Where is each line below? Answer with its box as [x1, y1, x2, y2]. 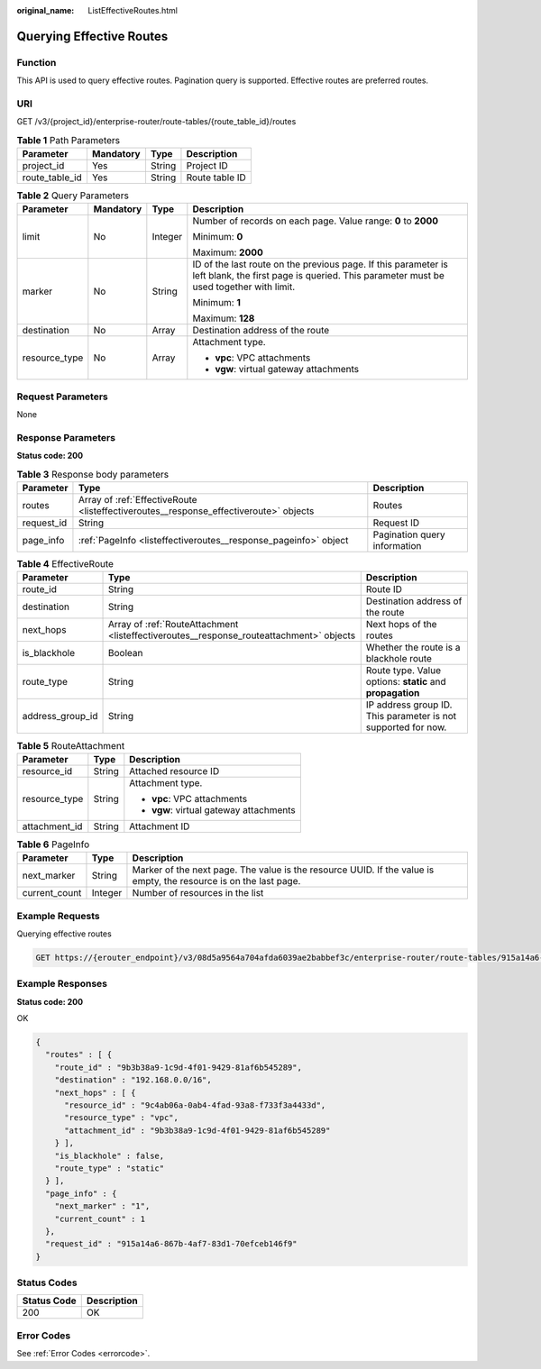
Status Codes [16, 1276, 78, 1289]
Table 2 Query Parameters [16, 189, 130, 202]
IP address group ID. [365, 698, 453, 711]
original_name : [16, 5, 75, 15]
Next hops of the [365, 618, 437, 631]
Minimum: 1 [192, 297, 241, 309]
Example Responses [16, 978, 108, 990]
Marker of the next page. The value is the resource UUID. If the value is [132, 863, 435, 876]
